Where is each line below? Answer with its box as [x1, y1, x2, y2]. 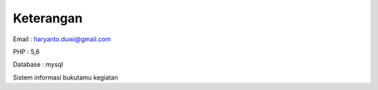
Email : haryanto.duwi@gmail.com [13, 35, 111, 43]
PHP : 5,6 [13, 47, 40, 56]
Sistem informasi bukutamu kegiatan [13, 73, 118, 82]
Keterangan [13, 10, 83, 26]
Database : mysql [13, 60, 63, 69]
